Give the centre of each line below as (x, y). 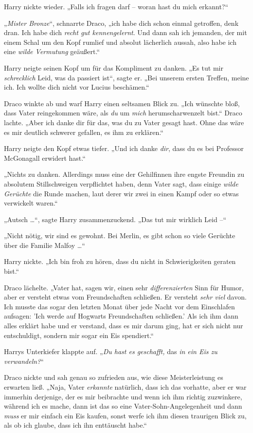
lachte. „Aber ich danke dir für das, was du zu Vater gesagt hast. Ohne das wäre (124, 122)
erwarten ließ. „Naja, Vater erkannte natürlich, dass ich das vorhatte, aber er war (125, 387)
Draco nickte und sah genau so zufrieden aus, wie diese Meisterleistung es (114, 377)
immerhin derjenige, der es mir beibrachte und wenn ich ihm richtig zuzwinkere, (123, 396)
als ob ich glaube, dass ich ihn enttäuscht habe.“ (75, 425)
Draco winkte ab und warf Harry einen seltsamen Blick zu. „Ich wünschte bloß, (122, 103)
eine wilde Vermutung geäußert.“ (52, 51)
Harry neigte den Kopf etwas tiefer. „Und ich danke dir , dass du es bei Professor (124, 148)
